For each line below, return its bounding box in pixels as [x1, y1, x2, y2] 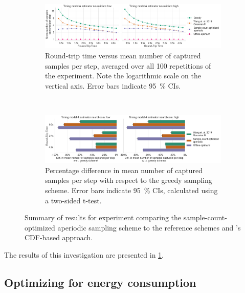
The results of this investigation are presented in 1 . [4, 249, 164, 260]
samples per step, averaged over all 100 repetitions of [45, 60, 211, 71]
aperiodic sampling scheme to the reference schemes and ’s [57, 222, 241, 233]
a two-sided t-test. [45, 195, 102, 205]
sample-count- [183, 212, 227, 223]
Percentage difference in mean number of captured [45, 164, 203, 175]
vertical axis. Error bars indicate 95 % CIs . [45, 80, 181, 91]
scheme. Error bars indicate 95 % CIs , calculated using [45, 185, 218, 196]
